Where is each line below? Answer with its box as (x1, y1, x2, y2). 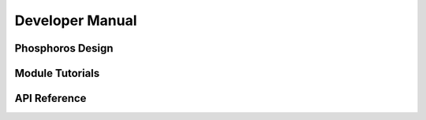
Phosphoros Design (14, 42, 114, 55)
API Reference (14, 92, 87, 105)
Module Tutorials (14, 67, 100, 80)
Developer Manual (14, 12, 137, 29)
